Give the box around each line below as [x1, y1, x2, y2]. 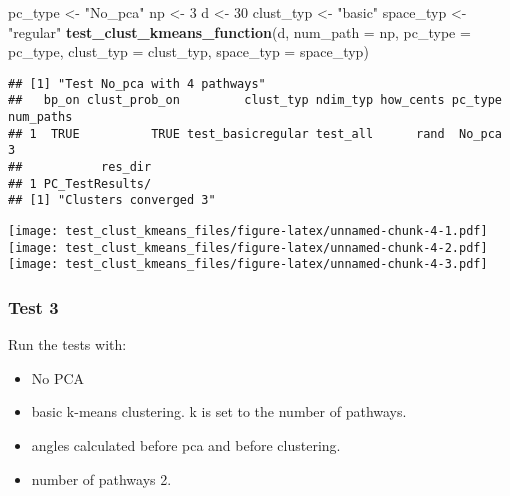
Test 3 [8, 294, 59, 319]
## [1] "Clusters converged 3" [8, 193, 216, 208]
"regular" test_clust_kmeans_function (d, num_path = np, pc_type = [8, 21, 471, 42]
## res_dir [8, 160, 152, 175]
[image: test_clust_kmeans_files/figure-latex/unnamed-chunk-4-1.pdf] [8, 224, 488, 239]
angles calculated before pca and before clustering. [31, 435, 341, 455]
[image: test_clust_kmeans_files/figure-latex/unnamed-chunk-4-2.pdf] [8, 240, 488, 255]
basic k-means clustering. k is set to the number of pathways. [31, 401, 407, 422]
